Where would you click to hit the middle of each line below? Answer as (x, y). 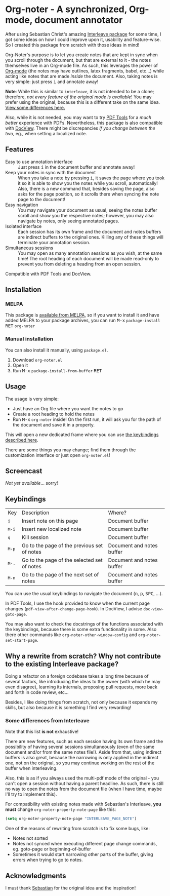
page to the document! (42, 199)
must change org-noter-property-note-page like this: (61, 809)
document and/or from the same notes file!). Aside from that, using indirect (83, 752)
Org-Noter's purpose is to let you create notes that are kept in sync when (82, 55)
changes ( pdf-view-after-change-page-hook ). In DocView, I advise (74, 609)
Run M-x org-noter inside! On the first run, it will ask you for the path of (87, 419)
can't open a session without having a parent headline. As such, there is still (84, 784)
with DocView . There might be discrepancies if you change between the (80, 128)
